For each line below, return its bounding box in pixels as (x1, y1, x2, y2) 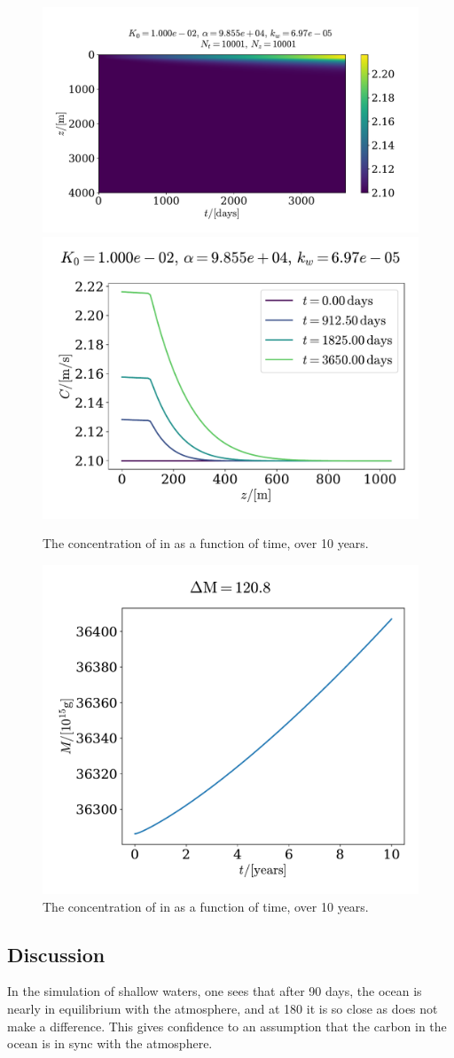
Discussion (7, 940, 106, 968)
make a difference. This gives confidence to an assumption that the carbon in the (7, 1016, 447, 1035)
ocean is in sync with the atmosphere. (7, 1034, 213, 1053)
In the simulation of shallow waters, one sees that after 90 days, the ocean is (7, 982, 422, 1000)
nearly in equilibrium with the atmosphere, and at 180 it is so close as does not (7, 999, 438, 1017)
